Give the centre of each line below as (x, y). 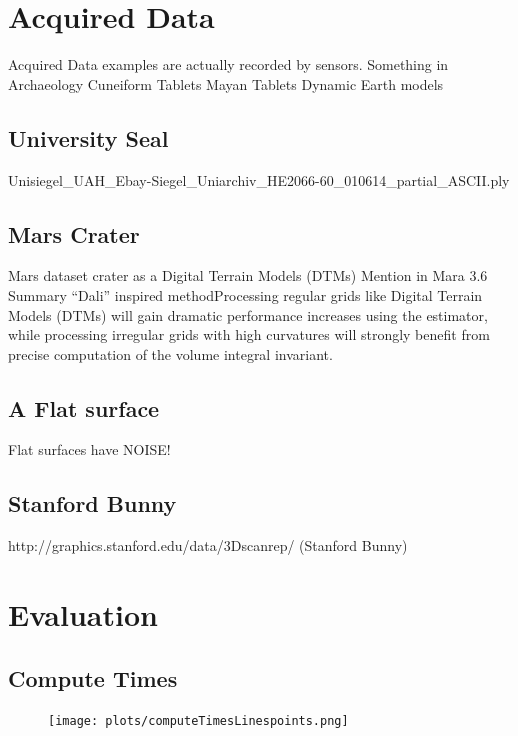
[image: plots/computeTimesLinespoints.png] (198, 721)
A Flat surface (84, 407)
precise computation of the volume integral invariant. (170, 353)
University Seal (88, 137)
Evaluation (83, 614)
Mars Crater (74, 233)
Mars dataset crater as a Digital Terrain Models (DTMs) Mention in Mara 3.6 (248, 275)
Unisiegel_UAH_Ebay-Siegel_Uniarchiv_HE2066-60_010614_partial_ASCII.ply (259, 179)
